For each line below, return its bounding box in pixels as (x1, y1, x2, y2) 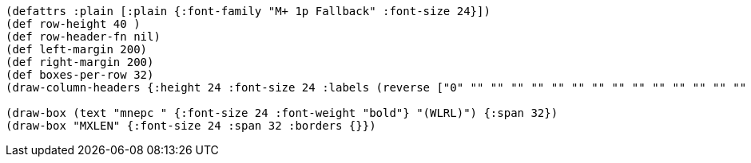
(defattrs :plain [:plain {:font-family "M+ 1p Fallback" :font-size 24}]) (6, 5, 491, 17)
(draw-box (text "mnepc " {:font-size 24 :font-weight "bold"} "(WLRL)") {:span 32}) (6, 107, 558, 119)
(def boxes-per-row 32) (6, 68, 154, 81)
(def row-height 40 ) (6, 17, 141, 30)
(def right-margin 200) (6, 56, 154, 68)
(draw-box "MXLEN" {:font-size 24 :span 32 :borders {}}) (6, 119, 376, 132)
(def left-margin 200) (6, 43, 148, 56)
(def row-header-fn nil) (6, 30, 161, 43)
